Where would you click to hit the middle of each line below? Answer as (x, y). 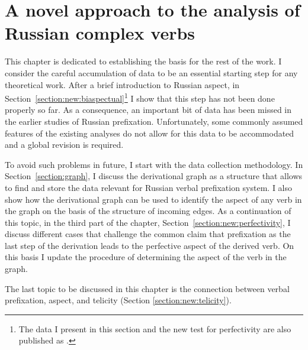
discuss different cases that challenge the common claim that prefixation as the (148, 234)
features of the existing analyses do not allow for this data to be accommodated (150, 133)
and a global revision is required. (64, 145)
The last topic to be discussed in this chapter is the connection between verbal (147, 288)
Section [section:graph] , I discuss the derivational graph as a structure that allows (154, 176)
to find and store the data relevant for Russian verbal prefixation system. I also (149, 187)
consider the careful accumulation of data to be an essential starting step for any (151, 72)
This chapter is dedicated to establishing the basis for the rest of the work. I (143, 61)
